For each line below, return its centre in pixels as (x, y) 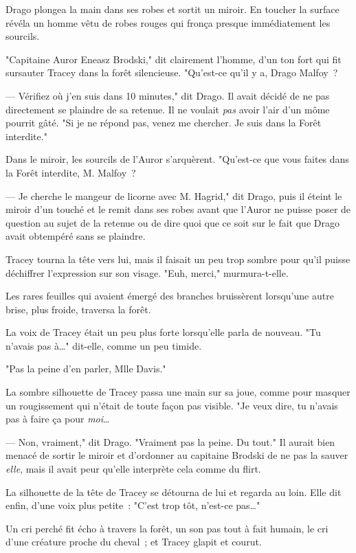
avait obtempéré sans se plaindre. (76, 236)
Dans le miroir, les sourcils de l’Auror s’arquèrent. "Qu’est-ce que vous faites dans (177, 159)
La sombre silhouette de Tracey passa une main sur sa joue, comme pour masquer (178, 392)
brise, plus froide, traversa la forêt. (78, 309)
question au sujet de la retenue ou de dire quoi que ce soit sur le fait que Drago (173, 222)
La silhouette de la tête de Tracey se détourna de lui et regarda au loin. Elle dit (174, 492)
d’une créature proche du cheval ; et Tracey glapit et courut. (134, 542)
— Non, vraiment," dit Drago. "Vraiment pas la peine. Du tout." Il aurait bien (170, 441)
